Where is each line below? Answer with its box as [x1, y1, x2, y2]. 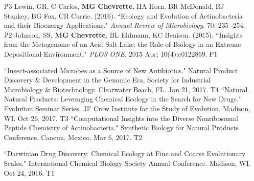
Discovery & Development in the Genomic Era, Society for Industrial [4, 75, 211, 85]
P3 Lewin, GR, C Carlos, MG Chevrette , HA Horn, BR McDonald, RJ [4, 1, 225, 11]
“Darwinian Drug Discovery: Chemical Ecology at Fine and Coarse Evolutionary [4, 148, 246, 159]
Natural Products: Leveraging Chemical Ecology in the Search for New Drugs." [4, 94, 241, 104]
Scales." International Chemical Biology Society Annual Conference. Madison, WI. [4, 158, 251, 168]
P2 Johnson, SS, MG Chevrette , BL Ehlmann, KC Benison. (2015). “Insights [4, 29, 243, 40]
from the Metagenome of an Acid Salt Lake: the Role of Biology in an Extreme [4, 39, 241, 49]
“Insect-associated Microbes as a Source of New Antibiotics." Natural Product [4, 65, 238, 75]
